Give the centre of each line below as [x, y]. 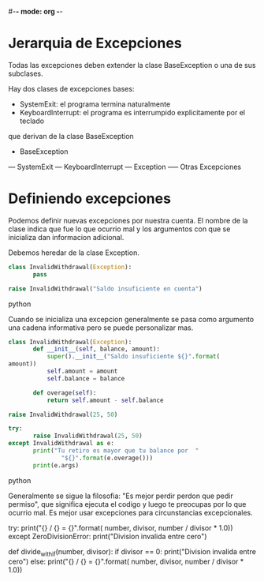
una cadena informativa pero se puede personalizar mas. [101, 328]
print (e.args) [56, 465]
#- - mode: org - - [35, 11]
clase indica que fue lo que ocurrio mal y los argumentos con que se [119, 229]
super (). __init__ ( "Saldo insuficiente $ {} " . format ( [134, 357]
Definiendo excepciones [90, 199]
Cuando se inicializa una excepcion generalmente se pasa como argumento [131, 319]
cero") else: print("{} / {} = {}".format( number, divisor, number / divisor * [126, 562]
